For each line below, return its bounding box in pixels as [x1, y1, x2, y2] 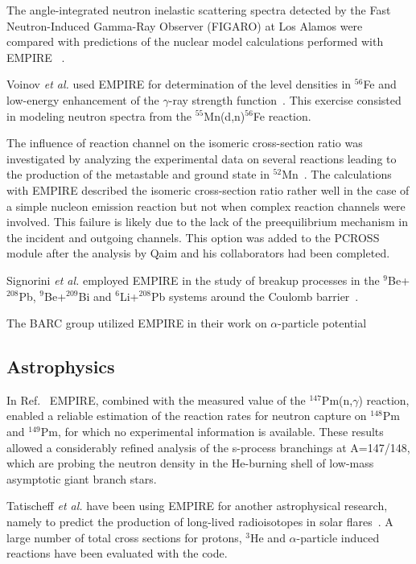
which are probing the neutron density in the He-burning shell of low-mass [6, 455, 374, 471]
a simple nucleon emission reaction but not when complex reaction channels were [6, 197, 406, 214]
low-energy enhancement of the [6, 91, 159, 108]
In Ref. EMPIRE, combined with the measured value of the [6, 391, 306, 408]
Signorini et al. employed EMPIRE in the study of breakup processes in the [6, 271, 380, 288]
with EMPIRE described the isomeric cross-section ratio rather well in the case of [6, 181, 410, 198]
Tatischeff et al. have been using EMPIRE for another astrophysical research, [6, 497, 388, 514]
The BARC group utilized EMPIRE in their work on [6, 315, 267, 331]
